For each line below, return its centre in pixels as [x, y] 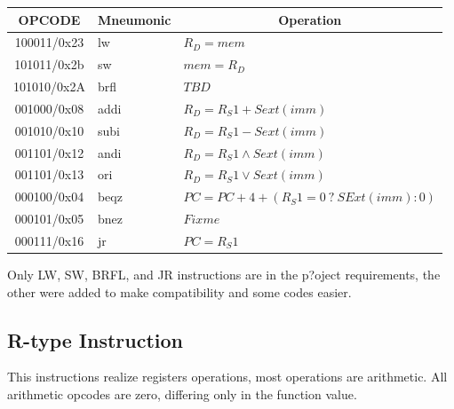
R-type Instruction [96, 339]
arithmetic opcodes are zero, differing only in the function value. [182, 394]
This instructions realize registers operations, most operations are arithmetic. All [227, 377]
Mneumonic [134, 19]
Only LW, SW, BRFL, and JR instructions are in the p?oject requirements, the [224, 275]
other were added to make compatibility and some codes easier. [179, 291]
